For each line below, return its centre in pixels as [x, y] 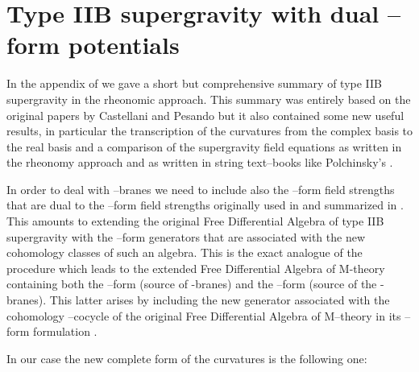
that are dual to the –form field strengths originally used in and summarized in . [205, 205]
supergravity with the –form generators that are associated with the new [186, 236]
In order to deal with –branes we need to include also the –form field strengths [201, 189]
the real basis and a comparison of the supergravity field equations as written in [204, 146]
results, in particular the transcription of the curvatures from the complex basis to [210, 131]
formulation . [65, 331]
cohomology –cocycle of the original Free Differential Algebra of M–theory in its [204, 315]
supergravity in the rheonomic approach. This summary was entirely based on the [209, 99]
